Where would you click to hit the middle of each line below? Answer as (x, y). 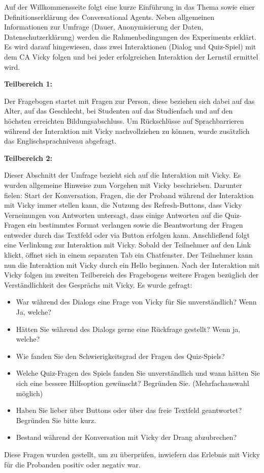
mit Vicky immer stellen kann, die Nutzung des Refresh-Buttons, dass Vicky (123, 205)
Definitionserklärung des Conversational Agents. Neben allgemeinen (109, 17)
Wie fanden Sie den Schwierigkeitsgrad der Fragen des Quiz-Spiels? (120, 356)
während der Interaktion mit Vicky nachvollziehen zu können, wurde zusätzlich (127, 131)
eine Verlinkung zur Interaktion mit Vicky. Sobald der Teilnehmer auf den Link (127, 245)
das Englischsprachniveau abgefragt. (60, 141)
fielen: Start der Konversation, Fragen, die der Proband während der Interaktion (129, 195)
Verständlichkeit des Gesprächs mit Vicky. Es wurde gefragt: (98, 284)
